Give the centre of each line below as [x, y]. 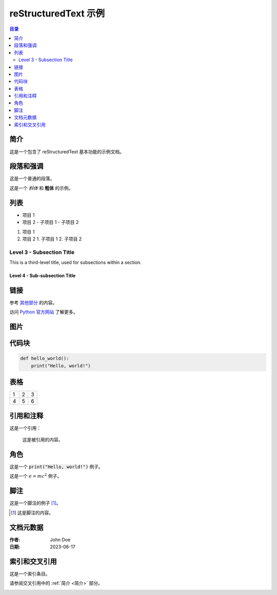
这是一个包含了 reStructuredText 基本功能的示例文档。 [67, 151]
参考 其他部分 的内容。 [33, 302]
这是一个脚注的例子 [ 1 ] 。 [35, 503]
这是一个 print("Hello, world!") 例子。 [56, 467]
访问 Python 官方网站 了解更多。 [44, 312]
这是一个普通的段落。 [32, 179]
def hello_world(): [45, 358]
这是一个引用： [25, 428]
